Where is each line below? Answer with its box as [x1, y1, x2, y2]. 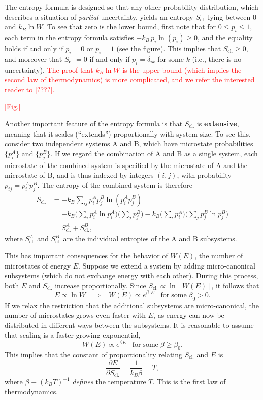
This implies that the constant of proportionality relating [5, 349, 182, 359]
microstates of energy [5, 260, 71, 271]
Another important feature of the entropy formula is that [5, 118, 183, 128]
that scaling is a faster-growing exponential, [5, 329, 141, 340]
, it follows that [211, 280, 259, 290]
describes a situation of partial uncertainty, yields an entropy [5, 11, 193, 22]
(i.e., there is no [192, 53, 242, 64]
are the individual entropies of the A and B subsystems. [63, 233, 237, 244]
